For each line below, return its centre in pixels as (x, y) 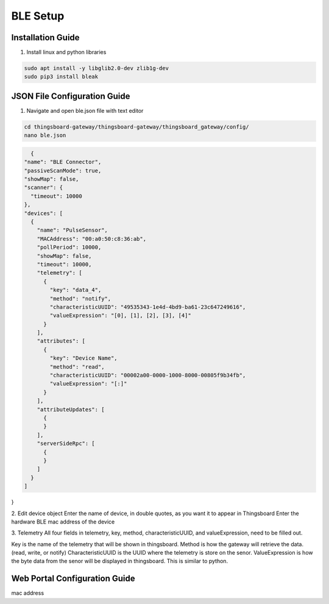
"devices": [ (44, 213)
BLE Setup (38, 16)
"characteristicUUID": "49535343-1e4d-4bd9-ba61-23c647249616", (148, 307)
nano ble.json (45, 135)
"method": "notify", (80, 298)
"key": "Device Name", (84, 358)
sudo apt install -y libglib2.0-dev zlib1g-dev (96, 68)
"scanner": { (44, 188)
